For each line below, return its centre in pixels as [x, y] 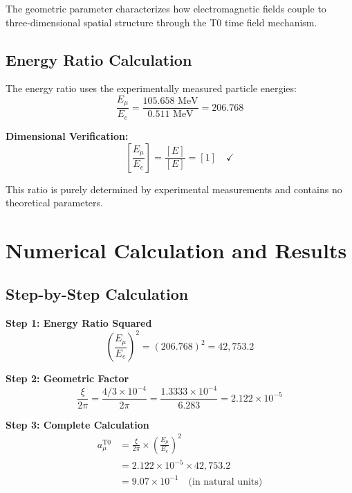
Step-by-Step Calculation [97, 294]
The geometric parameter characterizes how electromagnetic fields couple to [166, 8]
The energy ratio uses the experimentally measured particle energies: [151, 88]
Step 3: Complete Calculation [77, 424]
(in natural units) [225, 482]
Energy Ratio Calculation [99, 59]
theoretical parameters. [54, 203]
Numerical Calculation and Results [176, 250]
